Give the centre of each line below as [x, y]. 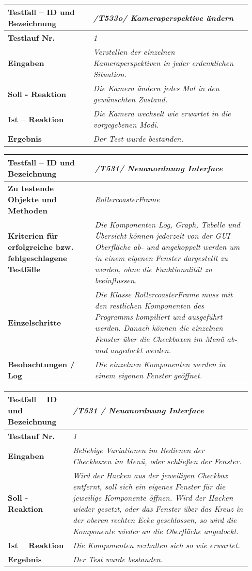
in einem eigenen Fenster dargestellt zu [161, 258]
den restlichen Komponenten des [149, 305]
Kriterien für [33, 236]
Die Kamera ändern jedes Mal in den [156, 88]
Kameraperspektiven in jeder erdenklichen [163, 63]
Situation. [110, 74]
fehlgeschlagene [38, 258]
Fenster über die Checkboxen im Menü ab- [166, 339]
